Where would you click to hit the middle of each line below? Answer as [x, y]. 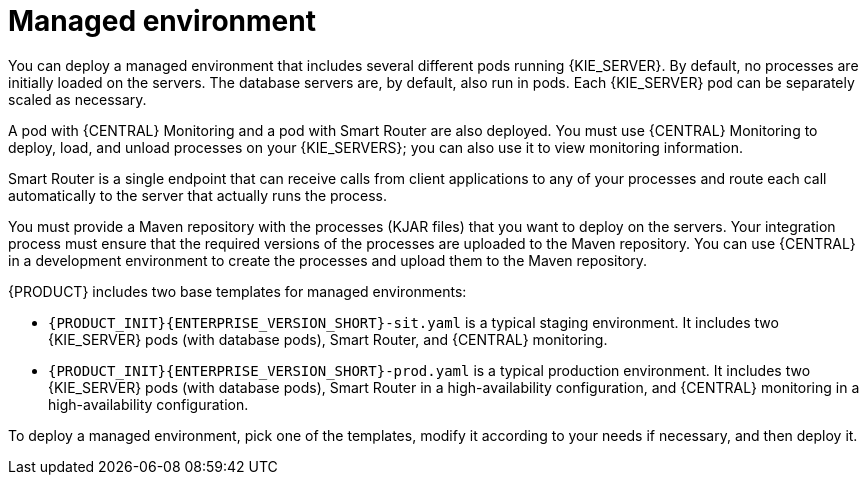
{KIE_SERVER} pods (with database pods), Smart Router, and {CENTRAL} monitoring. [328, 339]
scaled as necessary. [77, 99]
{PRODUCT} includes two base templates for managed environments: [237, 291]
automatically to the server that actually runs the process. [198, 195]
